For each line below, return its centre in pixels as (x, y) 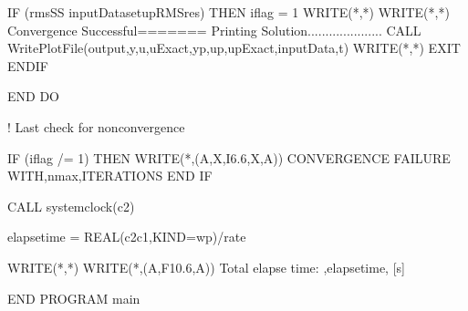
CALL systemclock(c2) (71, 206)
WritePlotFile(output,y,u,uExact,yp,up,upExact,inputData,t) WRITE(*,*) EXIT (234, 48)
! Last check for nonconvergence (96, 126)
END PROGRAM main (74, 298)
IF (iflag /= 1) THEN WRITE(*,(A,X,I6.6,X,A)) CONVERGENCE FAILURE (229, 157)
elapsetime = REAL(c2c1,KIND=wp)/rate (127, 237)
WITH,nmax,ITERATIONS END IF (110, 176)
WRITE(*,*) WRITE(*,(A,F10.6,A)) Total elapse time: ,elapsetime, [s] (206, 267)
